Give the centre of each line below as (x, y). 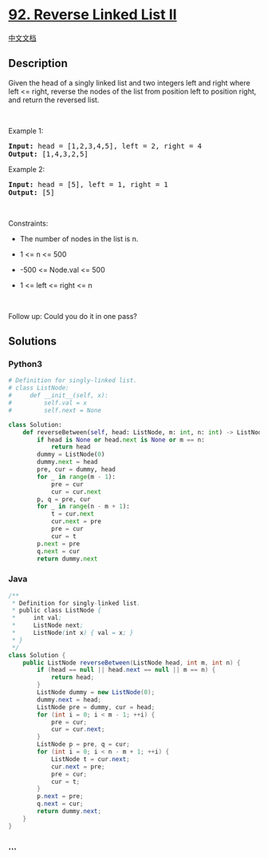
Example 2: (27, 169)
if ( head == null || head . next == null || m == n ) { (126, 670)
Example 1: (26, 130)
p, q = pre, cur (64, 499)
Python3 (25, 364)
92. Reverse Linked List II (93, 15)
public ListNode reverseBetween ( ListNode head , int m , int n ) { (132, 662)
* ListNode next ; (47, 625)
